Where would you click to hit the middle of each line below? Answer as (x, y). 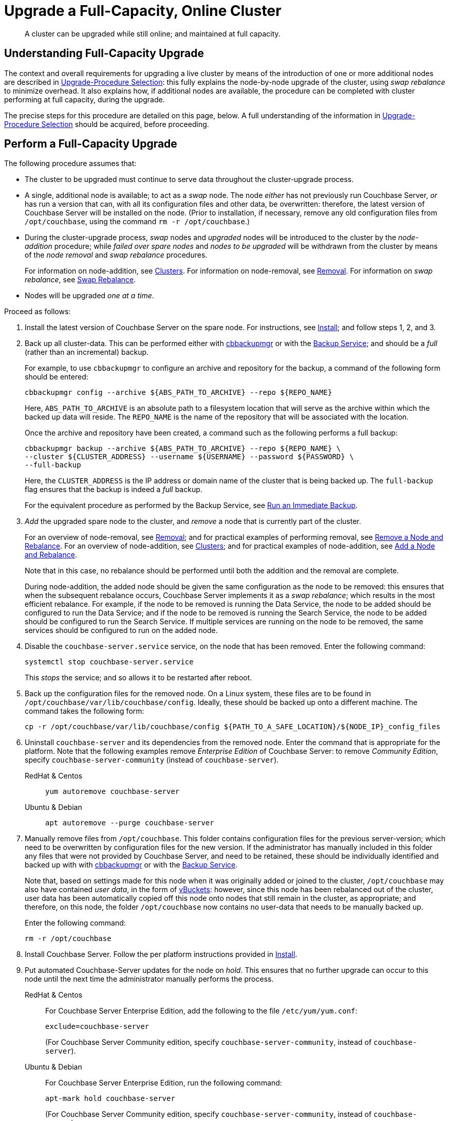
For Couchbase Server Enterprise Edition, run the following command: (164, 1083)
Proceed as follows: (38, 312)
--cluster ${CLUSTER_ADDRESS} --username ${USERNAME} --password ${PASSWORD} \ (189, 457)
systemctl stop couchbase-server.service (109, 662)
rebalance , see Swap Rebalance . (80, 280)
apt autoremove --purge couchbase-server (130, 823)
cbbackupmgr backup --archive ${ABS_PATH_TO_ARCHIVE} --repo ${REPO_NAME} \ (183, 449)
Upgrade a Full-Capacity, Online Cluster (143, 11)
